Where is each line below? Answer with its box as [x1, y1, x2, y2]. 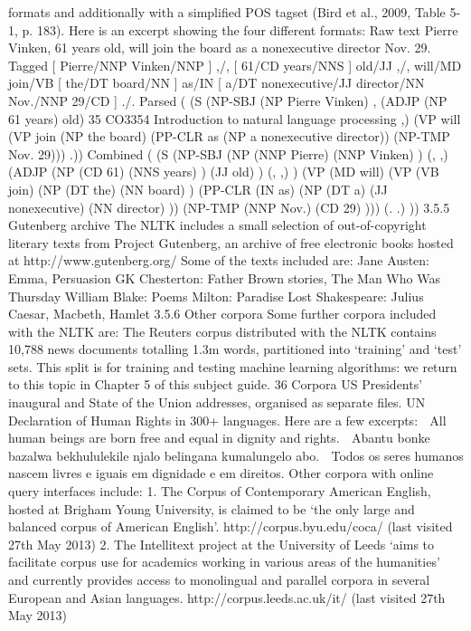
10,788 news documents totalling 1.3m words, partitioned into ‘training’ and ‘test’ [8, 339, 462, 359]
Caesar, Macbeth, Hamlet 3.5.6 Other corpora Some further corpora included [8, 304, 437, 323]
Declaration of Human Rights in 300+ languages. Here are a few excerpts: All [8, 410, 447, 429]
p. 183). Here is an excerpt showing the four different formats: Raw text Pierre [22, 20, 458, 39]
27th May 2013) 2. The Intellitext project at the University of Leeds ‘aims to [8, 534, 435, 553]
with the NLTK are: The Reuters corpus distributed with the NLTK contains [8, 321, 437, 340]
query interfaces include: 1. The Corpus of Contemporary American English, [8, 482, 431, 501]
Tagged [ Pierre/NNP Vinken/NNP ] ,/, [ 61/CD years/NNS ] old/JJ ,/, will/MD [8, 55, 462, 74]
